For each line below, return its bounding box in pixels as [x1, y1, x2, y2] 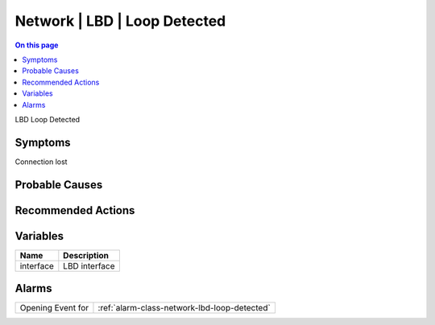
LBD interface [63, 260, 116, 271]
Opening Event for [19, 302, 89, 314]
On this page [14, 40, 59, 50]
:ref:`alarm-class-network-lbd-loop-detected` [97, 302, 271, 314]
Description [63, 249, 109, 261]
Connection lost [14, 157, 68, 167]
